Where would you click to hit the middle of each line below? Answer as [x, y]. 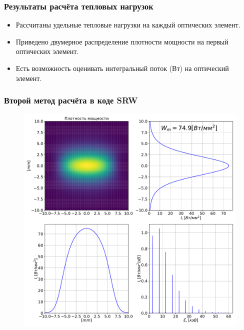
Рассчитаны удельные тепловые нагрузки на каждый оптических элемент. [128, 25]
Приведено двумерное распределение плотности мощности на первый [122, 41]
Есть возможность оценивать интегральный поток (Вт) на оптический [122, 68]
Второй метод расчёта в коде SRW [71, 100]
